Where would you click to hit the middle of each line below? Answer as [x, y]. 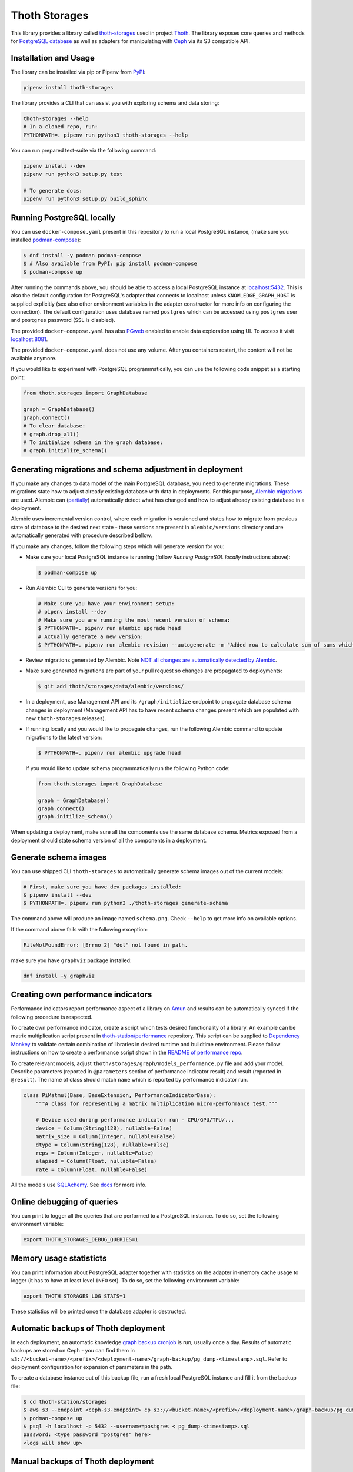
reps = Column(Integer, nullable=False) [95, 1153]
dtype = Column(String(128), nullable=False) [102, 1145]
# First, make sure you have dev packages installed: [102, 887]
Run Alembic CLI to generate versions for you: [81, 588]
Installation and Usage [53, 58]
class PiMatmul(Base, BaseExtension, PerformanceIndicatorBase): [119, 1095]
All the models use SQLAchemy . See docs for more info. [79, 1185]
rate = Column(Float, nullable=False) [91, 1169]
